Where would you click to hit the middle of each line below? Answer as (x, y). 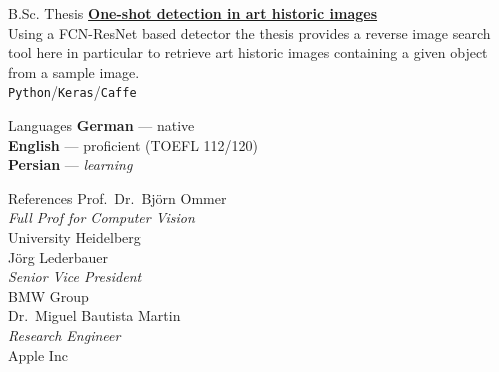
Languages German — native (101, 125)
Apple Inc (38, 354)
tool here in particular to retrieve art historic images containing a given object (248, 52)
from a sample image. (74, 71)
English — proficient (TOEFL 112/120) (133, 144)
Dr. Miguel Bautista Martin (94, 315)
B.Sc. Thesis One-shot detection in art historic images (193, 13)
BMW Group (48, 295)
